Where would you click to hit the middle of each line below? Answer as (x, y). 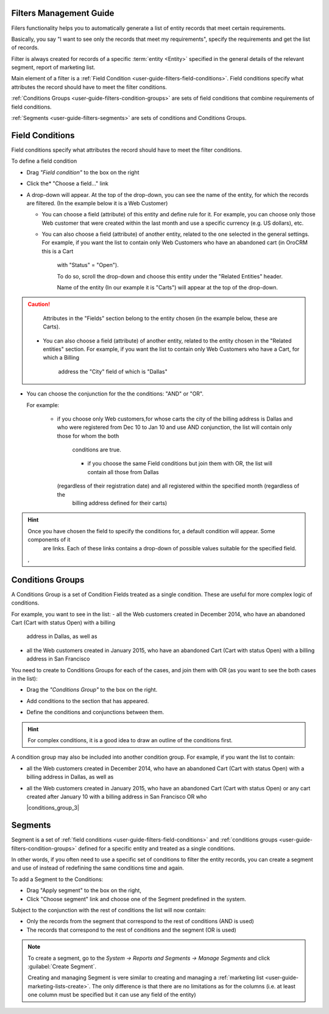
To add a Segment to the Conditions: (57, 879)
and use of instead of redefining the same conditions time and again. (97, 868)
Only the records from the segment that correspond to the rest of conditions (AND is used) (140, 921)
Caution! (39, 304)
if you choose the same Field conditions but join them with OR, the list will (180, 464)
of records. (25, 48)
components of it (49, 540)
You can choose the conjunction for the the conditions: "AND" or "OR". (115, 394)
